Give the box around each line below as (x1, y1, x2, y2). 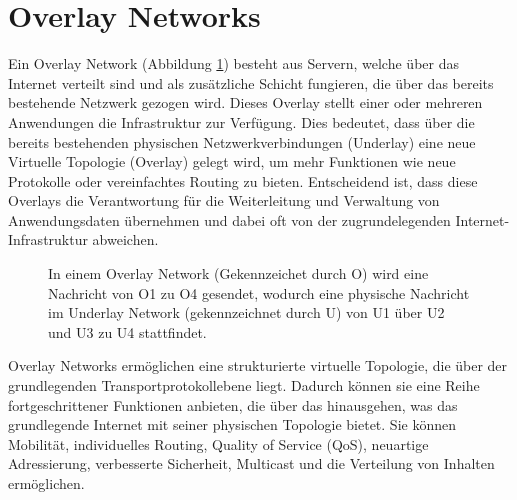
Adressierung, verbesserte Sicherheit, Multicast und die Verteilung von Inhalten (8, 453, 495, 474)
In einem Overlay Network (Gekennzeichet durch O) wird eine (48, 263, 429, 284)
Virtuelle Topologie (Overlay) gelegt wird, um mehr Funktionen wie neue (8, 151, 456, 172)
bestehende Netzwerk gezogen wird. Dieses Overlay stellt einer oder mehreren (8, 92, 483, 113)
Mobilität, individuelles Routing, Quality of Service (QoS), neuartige (8, 433, 429, 454)
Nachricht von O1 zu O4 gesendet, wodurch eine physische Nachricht (48, 282, 470, 303)
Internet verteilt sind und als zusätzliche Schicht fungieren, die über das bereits (8, 72, 494, 93)
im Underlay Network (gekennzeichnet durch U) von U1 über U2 (48, 302, 445, 323)
